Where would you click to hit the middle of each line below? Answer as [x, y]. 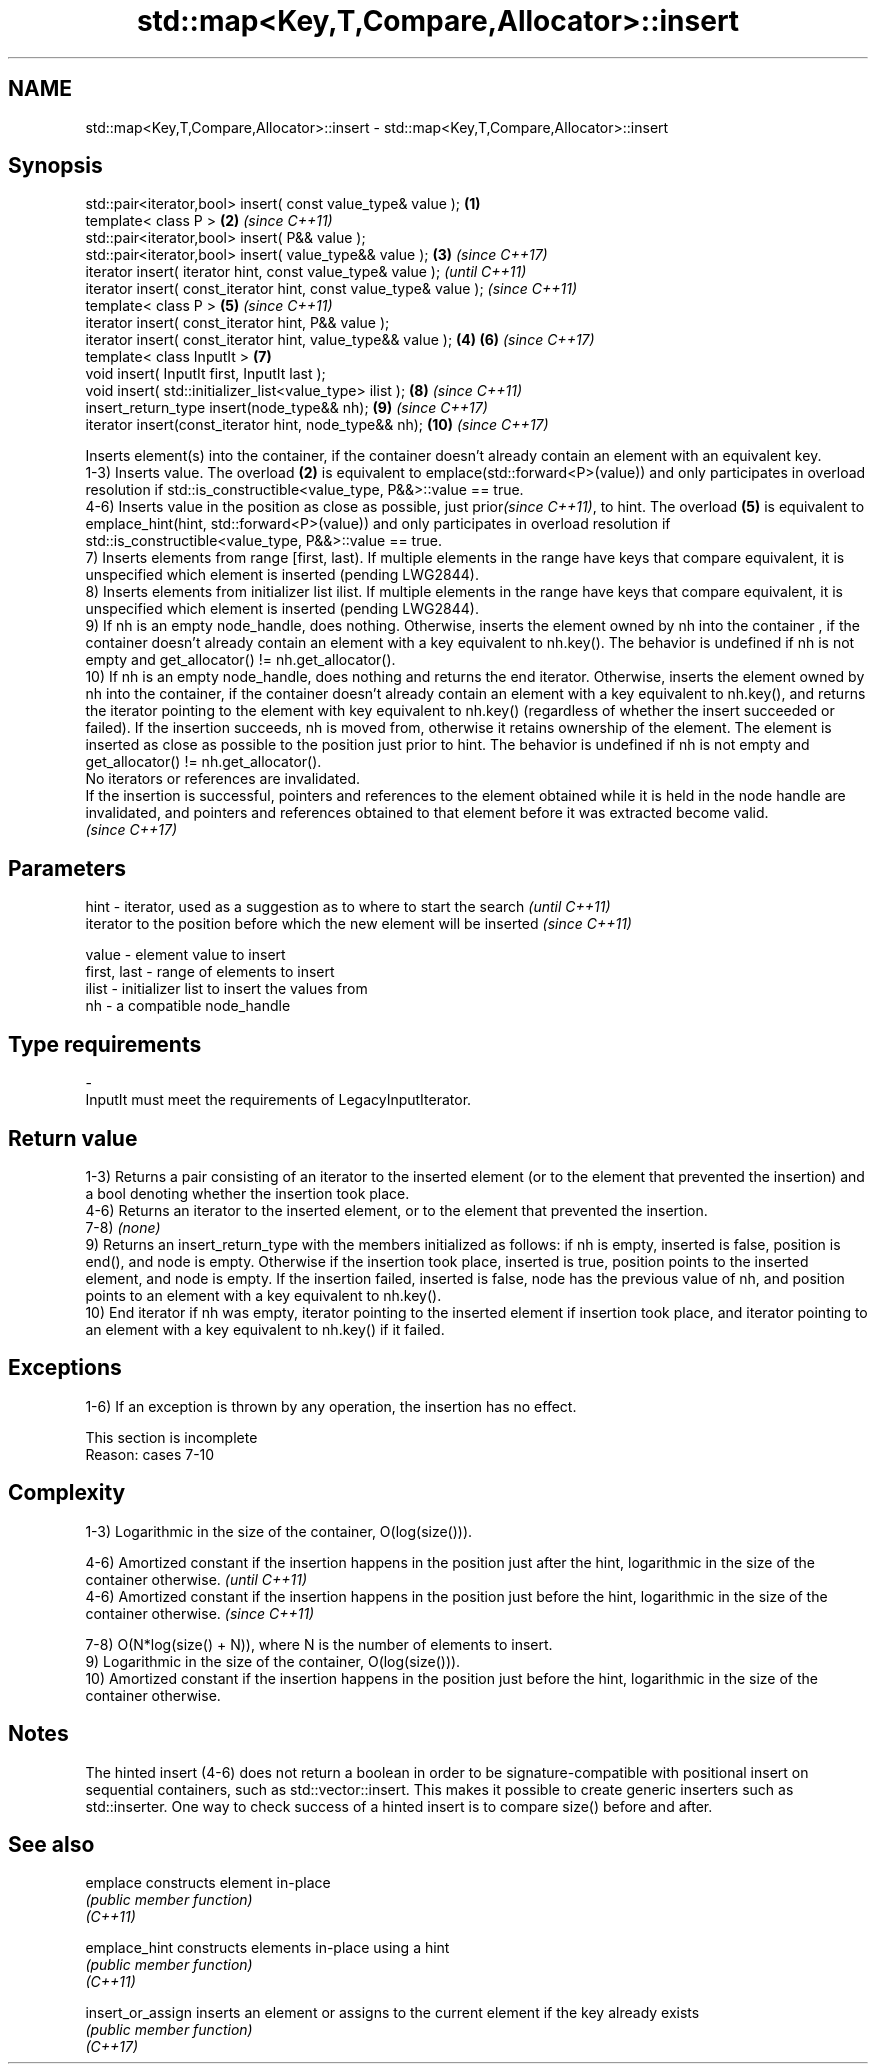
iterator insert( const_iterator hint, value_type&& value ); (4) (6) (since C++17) [340, 340]
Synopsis [55, 166]
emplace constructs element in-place [208, 1883]
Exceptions [65, 1368]
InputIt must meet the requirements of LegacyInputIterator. [278, 1100]
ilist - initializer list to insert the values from [226, 989]
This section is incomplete [171, 1437]
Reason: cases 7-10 [150, 1454]
